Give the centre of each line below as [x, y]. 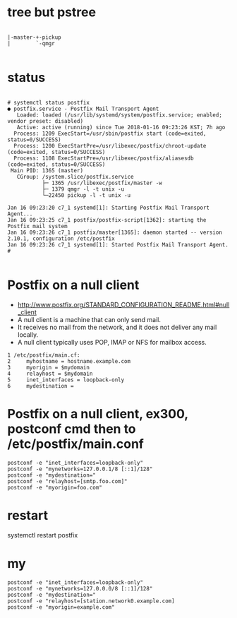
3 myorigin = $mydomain [49, 367]
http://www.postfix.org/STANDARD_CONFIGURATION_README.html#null [123, 304]
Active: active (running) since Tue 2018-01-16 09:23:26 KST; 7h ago [121, 127]
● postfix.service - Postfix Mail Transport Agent [83, 109]
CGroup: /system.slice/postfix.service [75, 177]
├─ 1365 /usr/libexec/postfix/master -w [102, 183]
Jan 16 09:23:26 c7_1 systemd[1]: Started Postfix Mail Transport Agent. [118, 244]
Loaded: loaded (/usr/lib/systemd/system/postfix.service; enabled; [119, 115]
